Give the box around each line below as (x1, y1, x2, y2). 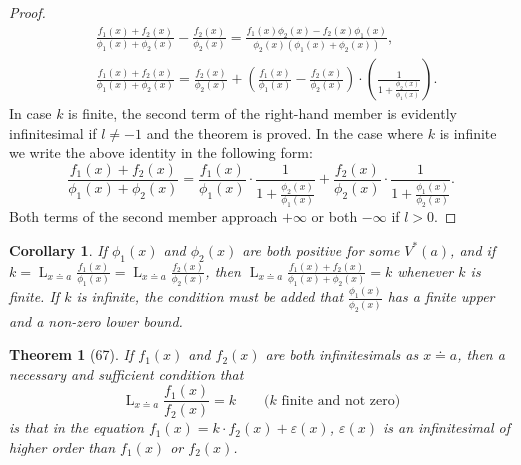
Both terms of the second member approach (9, 206, 278, 227)
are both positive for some (242, 239, 400, 260)
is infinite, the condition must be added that (76, 286, 344, 307)
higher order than (9, 437, 116, 458)
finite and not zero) (281, 393, 401, 408)
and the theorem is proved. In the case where (146, 122, 424, 143)
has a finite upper (387, 286, 495, 307)
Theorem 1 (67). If (9, 344, 134, 365)
